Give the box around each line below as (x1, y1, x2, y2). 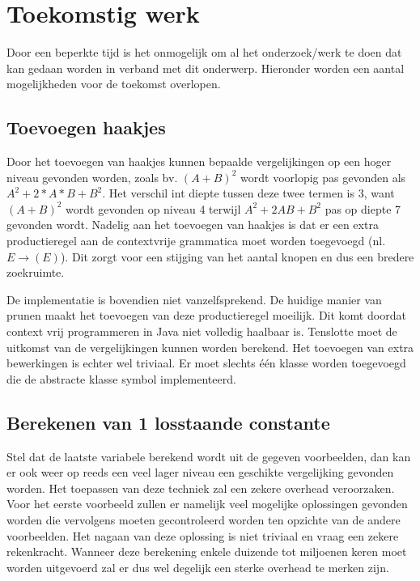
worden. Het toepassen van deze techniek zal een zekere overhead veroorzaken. (6, 479, 395, 496)
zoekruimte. (6, 264, 65, 281)
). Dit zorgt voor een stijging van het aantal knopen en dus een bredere (60, 248, 414, 265)
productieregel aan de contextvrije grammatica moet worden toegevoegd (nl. (6, 232, 386, 249)
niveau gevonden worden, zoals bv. (6, 168, 178, 185)
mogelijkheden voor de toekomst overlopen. (6, 75, 221, 92)
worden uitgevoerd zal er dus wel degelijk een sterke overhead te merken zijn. (6, 558, 389, 575)
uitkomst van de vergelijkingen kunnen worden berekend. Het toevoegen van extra (6, 338, 414, 355)
